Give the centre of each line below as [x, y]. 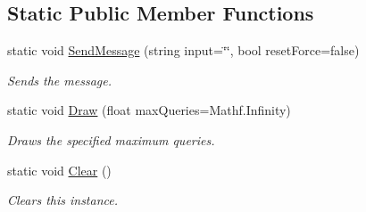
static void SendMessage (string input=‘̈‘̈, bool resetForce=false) [183, 50]
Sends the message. [59, 80]
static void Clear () [59, 170]
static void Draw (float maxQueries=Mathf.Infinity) [149, 110]
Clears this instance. [62, 200]
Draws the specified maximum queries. [111, 139]
